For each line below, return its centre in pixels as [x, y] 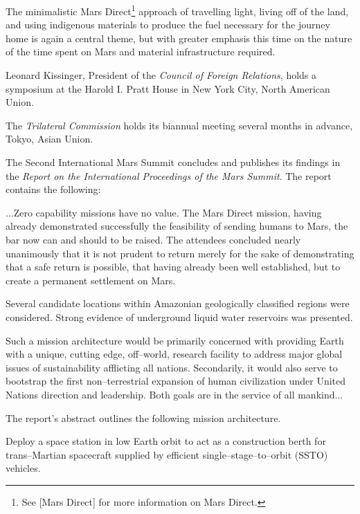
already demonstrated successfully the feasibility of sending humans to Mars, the [177, 226]
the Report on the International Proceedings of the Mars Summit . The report [169, 175]
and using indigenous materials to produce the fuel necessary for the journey [168, 25]
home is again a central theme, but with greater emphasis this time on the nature [179, 38]
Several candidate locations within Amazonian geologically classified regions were [178, 303]
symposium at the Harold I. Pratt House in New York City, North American [168, 88]
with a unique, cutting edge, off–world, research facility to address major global [174, 354]
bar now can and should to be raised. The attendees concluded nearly [153, 239]
